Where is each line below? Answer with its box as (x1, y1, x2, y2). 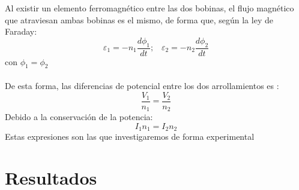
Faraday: (5, 25, 37, 38)
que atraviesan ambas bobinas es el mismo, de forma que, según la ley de (5, 13, 273, 26)
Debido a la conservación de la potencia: (5, 111, 153, 123)
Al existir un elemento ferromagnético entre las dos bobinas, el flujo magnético (5, 2, 294, 14)
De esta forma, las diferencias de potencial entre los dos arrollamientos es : (5, 79, 279, 91)
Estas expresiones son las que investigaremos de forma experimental (5, 130, 255, 143)
